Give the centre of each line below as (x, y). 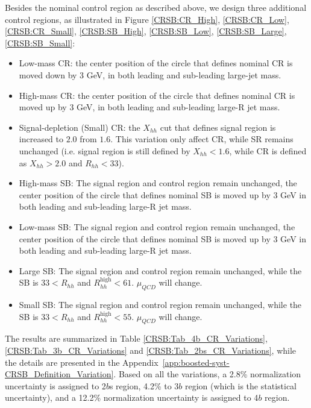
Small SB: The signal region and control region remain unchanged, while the (160, 305)
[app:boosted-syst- (196, 362)
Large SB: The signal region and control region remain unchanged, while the (160, 270)
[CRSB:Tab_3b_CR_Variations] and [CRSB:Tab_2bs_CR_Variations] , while (151, 350)
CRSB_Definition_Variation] (59, 374)
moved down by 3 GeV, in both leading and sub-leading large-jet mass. (150, 74)
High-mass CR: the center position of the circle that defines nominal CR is (157, 95)
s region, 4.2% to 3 (144, 385)
